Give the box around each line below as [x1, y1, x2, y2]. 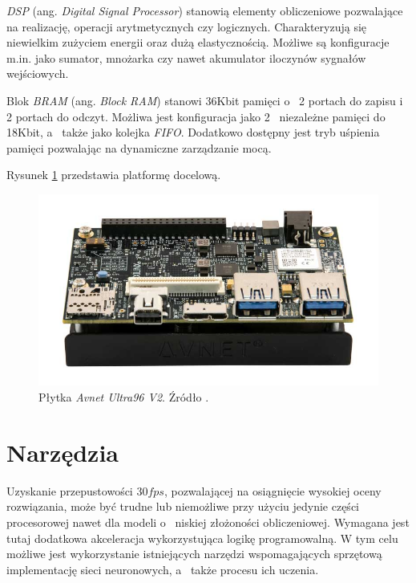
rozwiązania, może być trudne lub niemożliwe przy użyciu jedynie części [6, 498, 359, 515]
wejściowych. [6, 65, 69, 82]
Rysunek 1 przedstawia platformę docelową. [6, 166, 221, 183]
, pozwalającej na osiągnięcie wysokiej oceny [164, 482, 382, 499]
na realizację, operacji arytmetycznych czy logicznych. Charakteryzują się [6, 18, 367, 35]
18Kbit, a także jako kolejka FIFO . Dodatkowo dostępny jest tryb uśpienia [6, 124, 380, 141]
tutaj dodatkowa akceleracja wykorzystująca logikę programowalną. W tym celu [6, 529, 398, 546]
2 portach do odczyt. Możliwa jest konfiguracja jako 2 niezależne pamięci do [6, 108, 386, 124]
